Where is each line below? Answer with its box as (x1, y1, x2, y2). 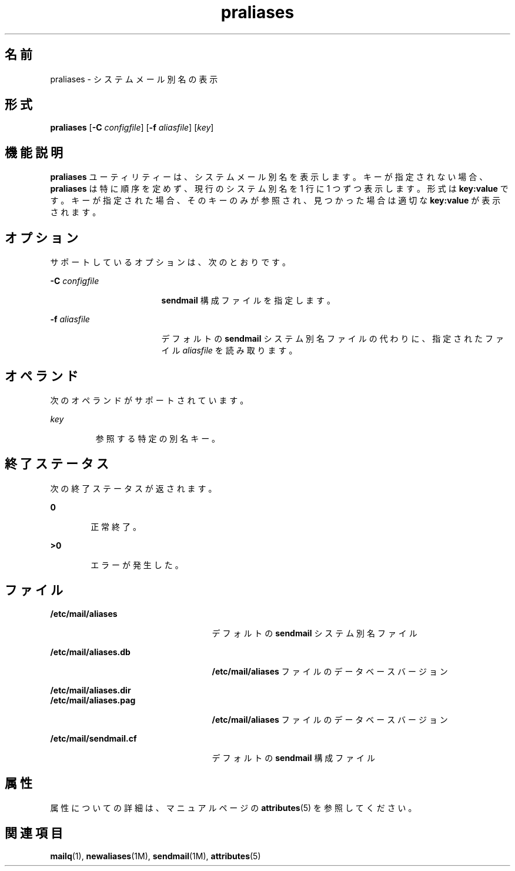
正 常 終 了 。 (91, 521, 141, 532)
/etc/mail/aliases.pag (50, 695, 136, 705)
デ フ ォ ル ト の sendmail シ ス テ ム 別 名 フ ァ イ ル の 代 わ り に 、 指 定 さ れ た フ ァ (161, 333, 504, 344)
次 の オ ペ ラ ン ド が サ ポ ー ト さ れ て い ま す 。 (50, 395, 249, 405)
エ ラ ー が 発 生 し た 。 (91, 559, 183, 570)
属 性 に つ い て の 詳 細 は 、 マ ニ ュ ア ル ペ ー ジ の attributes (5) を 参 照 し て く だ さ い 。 (50, 802, 417, 813)
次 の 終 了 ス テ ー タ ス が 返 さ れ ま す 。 (50, 483, 217, 493)
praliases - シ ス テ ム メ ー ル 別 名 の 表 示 (50, 74, 218, 84)
